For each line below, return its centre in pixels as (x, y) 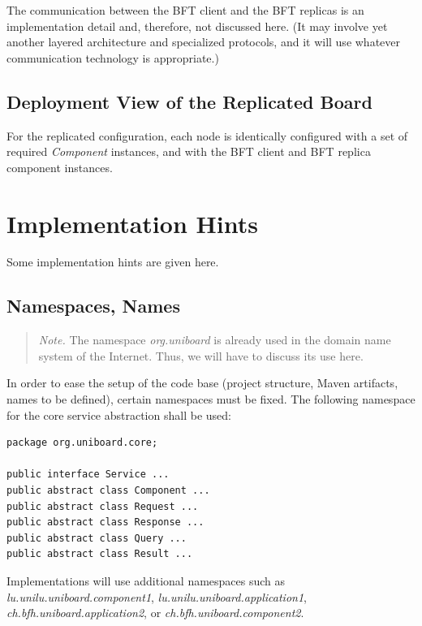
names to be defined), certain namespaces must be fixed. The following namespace (211, 399)
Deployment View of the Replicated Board (189, 101)
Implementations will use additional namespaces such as (146, 581)
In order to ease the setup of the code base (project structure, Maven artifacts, (202, 383)
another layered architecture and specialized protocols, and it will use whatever (204, 42)
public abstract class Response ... (105, 522)
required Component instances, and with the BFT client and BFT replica (189, 151)
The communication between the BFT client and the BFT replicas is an (185, 10)
